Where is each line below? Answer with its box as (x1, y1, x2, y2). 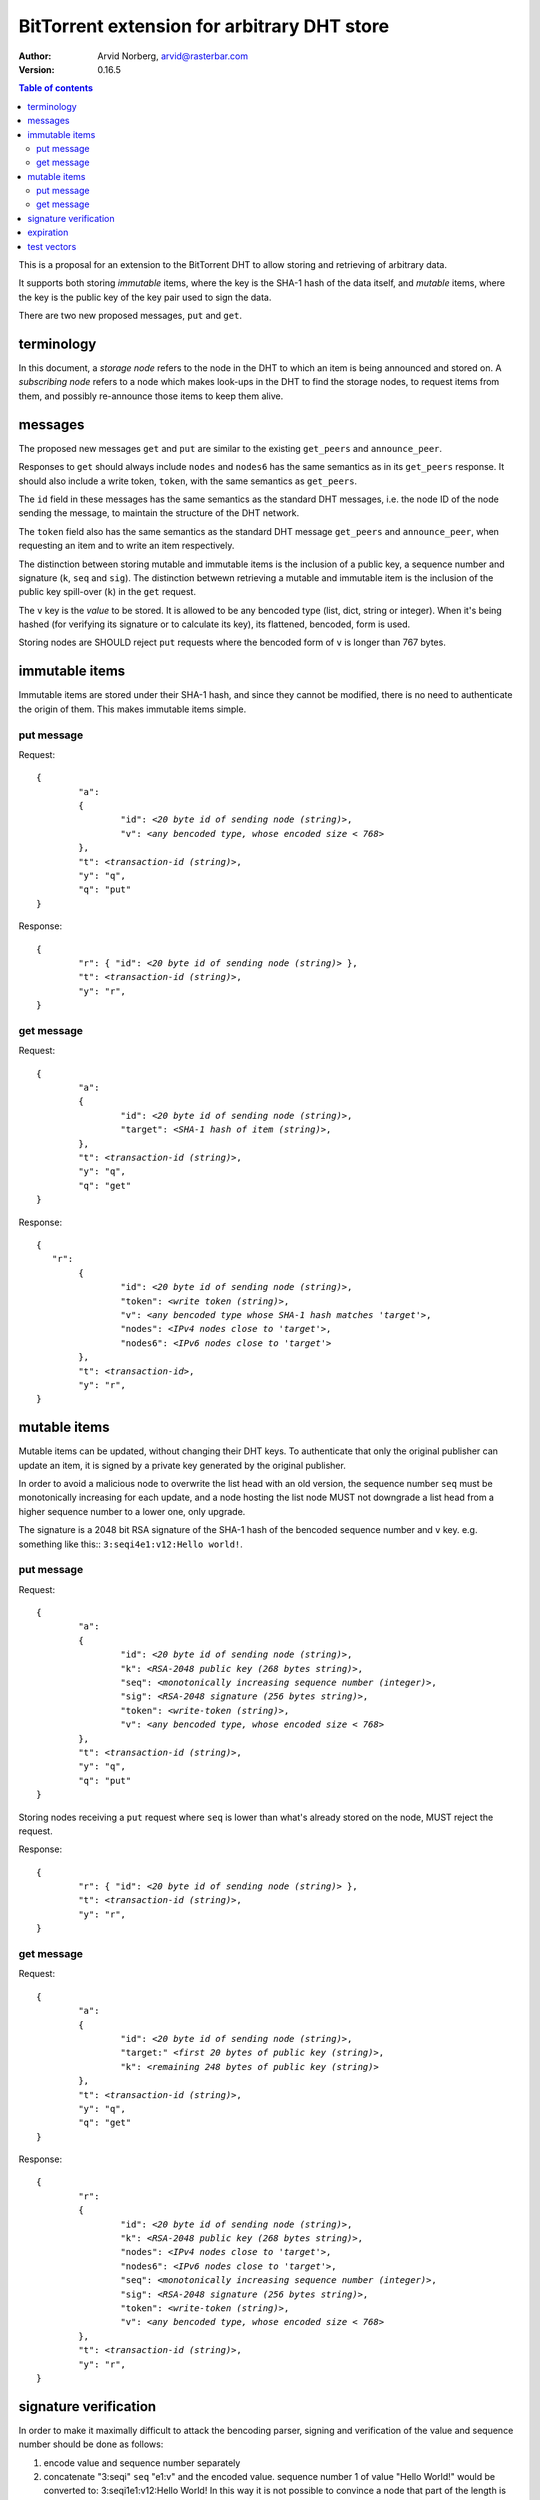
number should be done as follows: (18, 2438, 164, 2450)
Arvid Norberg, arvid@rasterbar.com (97, 50, 249, 62)
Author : (18, 50, 52, 62)
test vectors (27, 240, 77, 252)
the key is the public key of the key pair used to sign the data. (18, 291, 272, 303)
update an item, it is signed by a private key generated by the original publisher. (18, 1459, 347, 1471)
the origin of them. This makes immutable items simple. (18, 703, 247, 715)
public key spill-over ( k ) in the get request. (18, 586, 197, 598)
